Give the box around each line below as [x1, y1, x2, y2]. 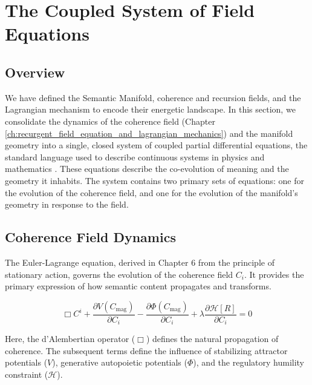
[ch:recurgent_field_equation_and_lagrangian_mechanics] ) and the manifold [5, 127, 293, 139]
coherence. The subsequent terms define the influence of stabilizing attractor [5, 344, 288, 357]
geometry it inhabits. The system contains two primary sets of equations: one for [5, 174, 304, 186]
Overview [5, 62, 65, 81]
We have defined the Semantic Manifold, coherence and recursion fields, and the [5, 91, 301, 104]
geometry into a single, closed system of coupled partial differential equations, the [5, 139, 308, 151]
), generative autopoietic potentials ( [52, 356, 187, 369]
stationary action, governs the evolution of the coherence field [5, 268, 233, 280]
